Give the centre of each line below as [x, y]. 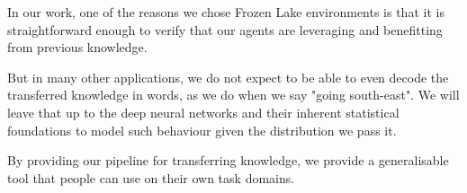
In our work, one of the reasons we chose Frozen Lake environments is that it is [226, 12]
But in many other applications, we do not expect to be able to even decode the [228, 77]
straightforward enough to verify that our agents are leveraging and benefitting [225, 29]
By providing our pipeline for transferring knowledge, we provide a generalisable [228, 160]
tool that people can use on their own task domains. [151, 177]
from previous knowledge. [77, 47]
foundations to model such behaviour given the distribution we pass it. [202, 130]
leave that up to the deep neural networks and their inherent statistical [203, 112]
